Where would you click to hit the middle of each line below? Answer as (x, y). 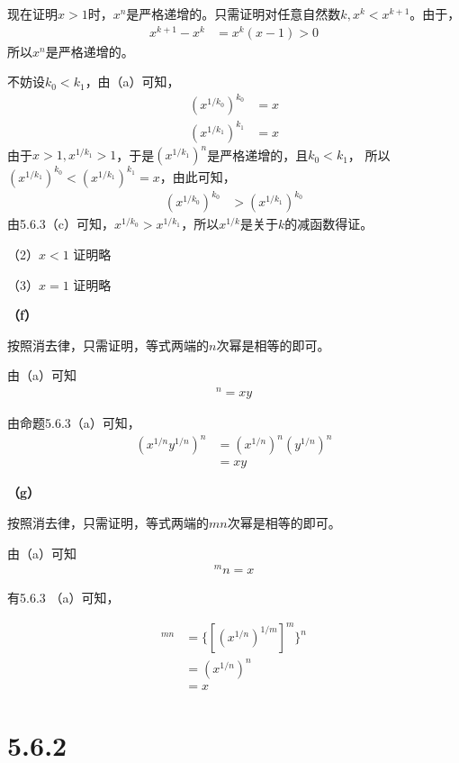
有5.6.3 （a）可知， (63, 598)
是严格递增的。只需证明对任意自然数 (234, 14)
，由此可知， (198, 176)
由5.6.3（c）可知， (61, 224)
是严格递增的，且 (258, 154)
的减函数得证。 (329, 224)
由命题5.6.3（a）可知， (74, 423)
